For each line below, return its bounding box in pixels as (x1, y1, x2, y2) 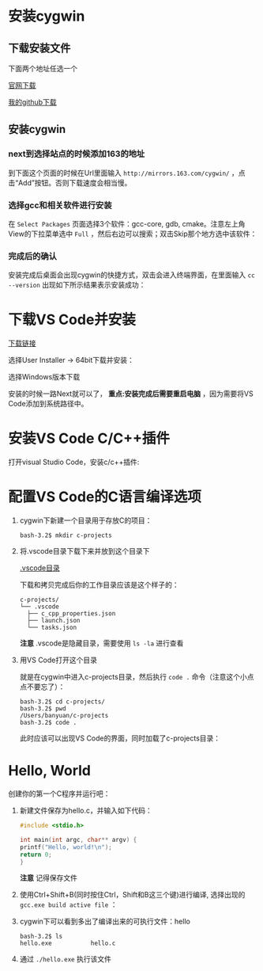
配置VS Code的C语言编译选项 (8, 488, 201, 506)
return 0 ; (19, 851, 53, 859)
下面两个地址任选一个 (8, 64, 77, 73)
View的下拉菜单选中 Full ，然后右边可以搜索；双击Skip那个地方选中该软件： (8, 229, 257, 238)
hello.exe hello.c (19, 939, 116, 947)
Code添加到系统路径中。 (8, 399, 88, 409)
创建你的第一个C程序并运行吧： (8, 789, 111, 798)
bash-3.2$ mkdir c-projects (19, 531, 112, 539)
